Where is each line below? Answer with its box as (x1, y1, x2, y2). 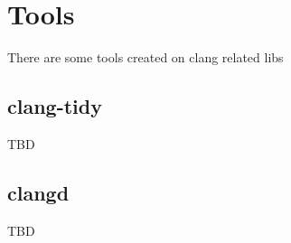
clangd (7, 178, 70, 206)
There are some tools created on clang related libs (7, 48, 284, 67)
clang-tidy (7, 92, 102, 120)
